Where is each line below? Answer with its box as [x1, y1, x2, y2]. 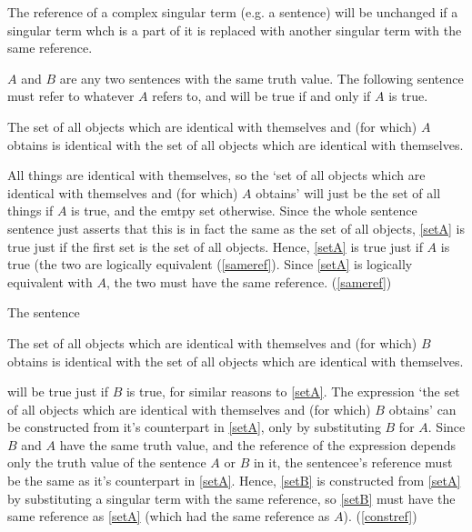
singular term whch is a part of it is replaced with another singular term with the [7, 20, 462, 39]
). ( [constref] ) [343, 507, 417, 526]
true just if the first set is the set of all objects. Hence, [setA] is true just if [7, 236, 423, 256]
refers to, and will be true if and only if [152, 86, 371, 105]
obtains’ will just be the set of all [256, 183, 441, 202]
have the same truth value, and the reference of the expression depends [59, 435, 456, 454]
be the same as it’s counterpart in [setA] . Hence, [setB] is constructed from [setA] [7, 471, 461, 490]
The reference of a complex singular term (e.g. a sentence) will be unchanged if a [7, 3, 458, 21]
